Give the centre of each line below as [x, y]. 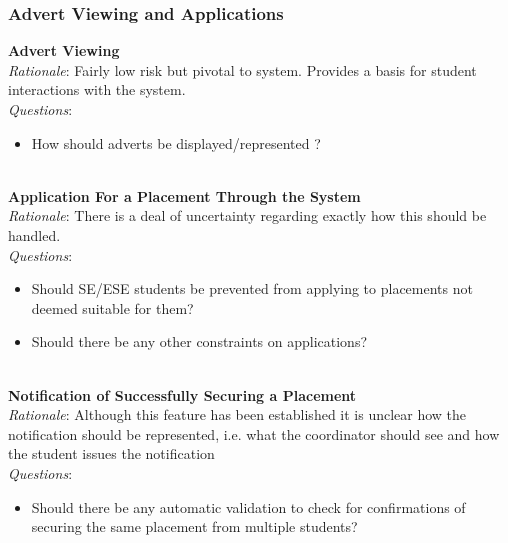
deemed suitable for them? [112, 307]
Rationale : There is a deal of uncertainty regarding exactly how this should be [247, 215]
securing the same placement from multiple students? [194, 526]
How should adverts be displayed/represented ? [176, 142]
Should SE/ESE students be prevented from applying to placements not [252, 288]
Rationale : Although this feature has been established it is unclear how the [237, 414]
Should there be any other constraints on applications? [199, 341]
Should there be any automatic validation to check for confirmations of [248, 506]
